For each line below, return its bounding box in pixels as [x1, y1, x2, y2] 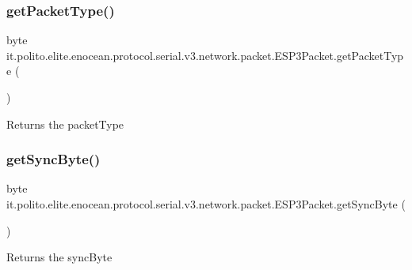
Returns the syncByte [6, 249, 113, 265]
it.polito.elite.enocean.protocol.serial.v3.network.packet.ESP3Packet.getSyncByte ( [6, 196, 406, 212]
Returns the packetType [6, 115, 124, 132]
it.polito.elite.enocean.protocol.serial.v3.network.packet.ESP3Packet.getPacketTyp [6, 47, 404, 63]
